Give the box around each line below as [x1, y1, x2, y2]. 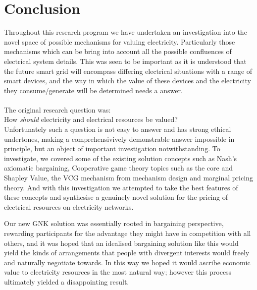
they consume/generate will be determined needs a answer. [4, 85, 183, 95]
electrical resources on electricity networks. [4, 201, 134, 212]
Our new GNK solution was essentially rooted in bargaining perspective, [4, 218, 224, 229]
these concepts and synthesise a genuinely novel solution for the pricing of [4, 192, 228, 202]
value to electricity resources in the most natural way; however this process [4, 267, 232, 277]
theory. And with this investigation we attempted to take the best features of [4, 182, 238, 192]
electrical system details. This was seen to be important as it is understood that [4, 56, 247, 66]
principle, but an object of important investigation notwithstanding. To [4, 143, 220, 154]
